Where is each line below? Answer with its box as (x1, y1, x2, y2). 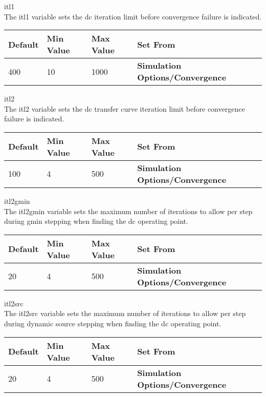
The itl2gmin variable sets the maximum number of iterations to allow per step (4, 205, 253, 216)
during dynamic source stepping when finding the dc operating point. (4, 318, 221, 328)
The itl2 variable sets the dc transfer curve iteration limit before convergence (4, 103, 245, 114)
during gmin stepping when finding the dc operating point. (4, 216, 188, 226)
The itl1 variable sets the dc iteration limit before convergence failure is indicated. (4, 11, 262, 22)
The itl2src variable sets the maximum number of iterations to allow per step (4, 308, 246, 319)
